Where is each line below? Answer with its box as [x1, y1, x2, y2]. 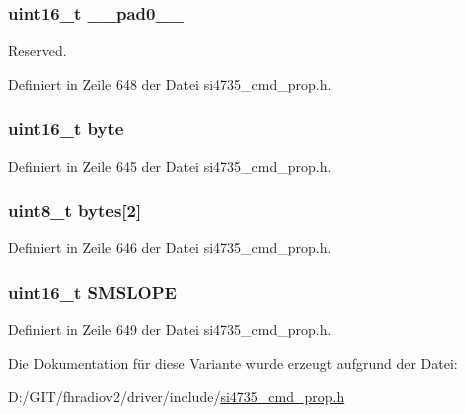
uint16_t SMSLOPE [8, 279, 177, 304]
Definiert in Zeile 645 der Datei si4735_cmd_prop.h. [8, 155, 332, 176]
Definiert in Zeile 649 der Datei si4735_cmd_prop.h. [8, 319, 332, 340]
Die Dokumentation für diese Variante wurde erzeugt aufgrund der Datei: [8, 352, 458, 373]
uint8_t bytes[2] [8, 198, 142, 223]
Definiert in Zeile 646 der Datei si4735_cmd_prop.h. [8, 237, 332, 258]
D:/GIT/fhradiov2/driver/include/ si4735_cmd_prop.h [8, 386, 345, 407]
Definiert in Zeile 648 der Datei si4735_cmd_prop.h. [8, 73, 332, 94]
